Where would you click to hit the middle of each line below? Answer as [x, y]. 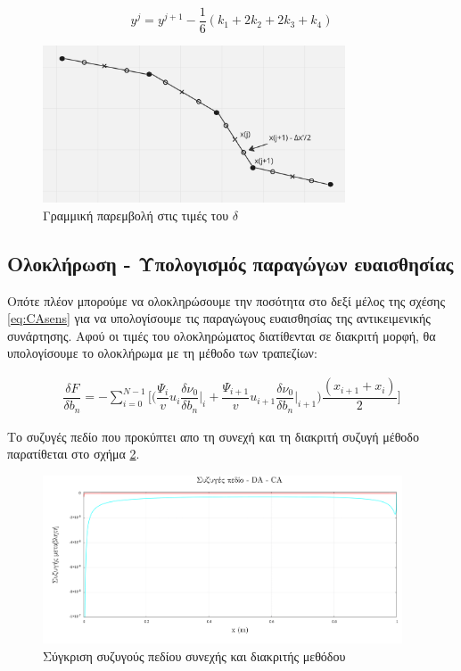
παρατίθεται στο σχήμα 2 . [74, 454]
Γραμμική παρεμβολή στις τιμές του [136, 215]
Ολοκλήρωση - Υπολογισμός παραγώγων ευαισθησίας [230, 263]
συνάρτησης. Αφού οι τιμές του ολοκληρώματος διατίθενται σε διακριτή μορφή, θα [222, 335]
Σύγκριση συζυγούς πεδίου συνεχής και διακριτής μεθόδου [194, 655]
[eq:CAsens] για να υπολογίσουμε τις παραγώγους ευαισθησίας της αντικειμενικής [219, 318]
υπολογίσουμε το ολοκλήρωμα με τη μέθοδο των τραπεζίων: [162, 353]
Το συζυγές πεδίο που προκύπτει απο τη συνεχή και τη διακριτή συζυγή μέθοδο [213, 436]
